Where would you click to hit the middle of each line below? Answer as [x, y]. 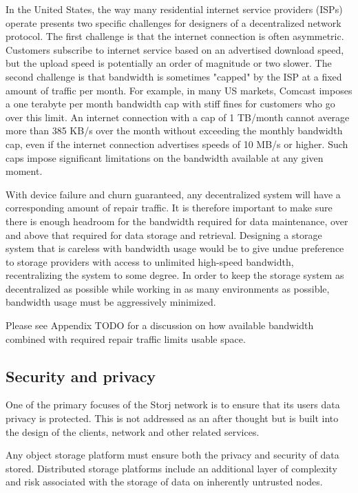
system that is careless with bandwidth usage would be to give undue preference [175, 248]
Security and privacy [81, 376]
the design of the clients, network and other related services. [133, 431]
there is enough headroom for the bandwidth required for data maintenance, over [177, 221]
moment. [24, 171]
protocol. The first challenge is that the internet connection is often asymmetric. [175, 36]
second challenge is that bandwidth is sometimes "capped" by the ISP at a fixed [174, 76]
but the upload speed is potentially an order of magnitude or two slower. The [169, 63]
